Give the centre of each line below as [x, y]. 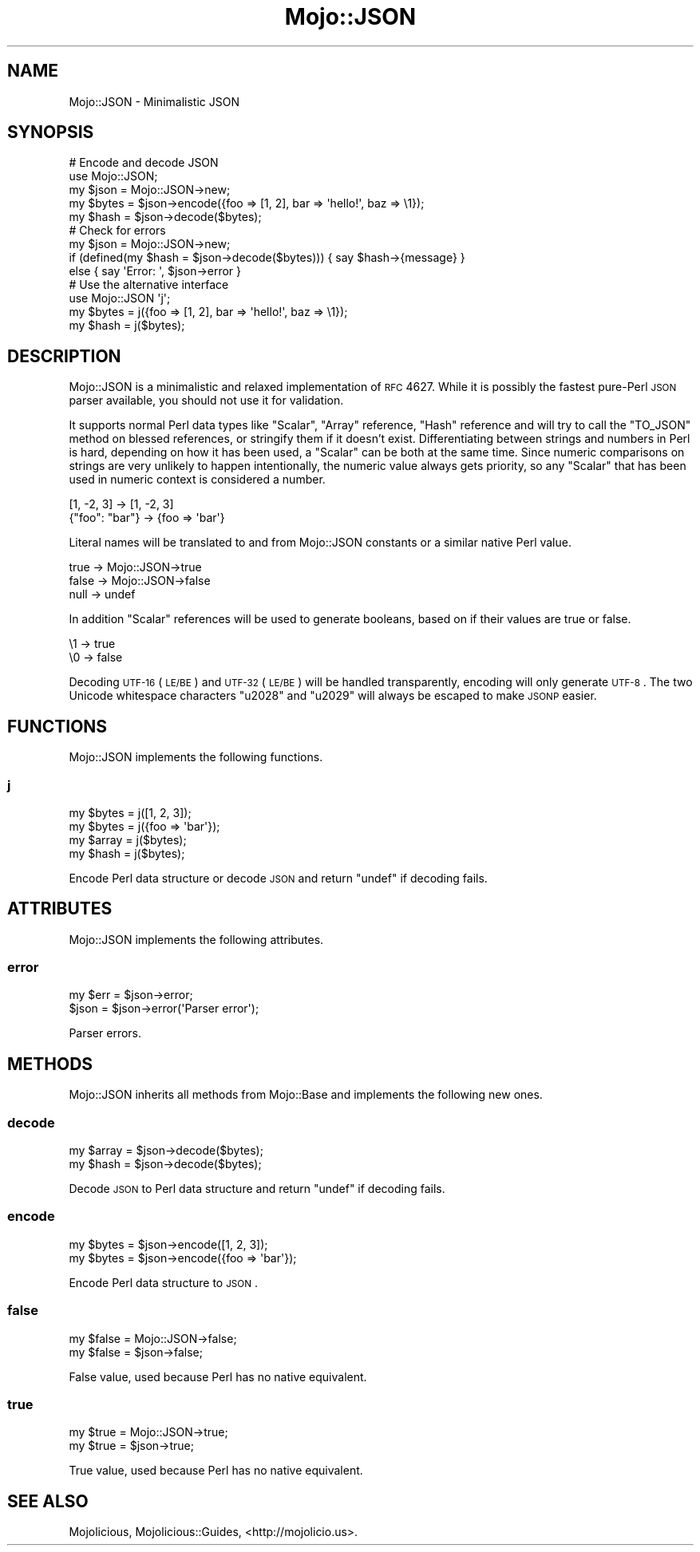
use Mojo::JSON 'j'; [120, 298]
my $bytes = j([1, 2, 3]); [130, 812]
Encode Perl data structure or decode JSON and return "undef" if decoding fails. [278, 878]
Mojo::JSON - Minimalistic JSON [154, 101]
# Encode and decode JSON [144, 163]
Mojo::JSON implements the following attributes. [196, 939]
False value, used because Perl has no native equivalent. [218, 1376]
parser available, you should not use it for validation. [206, 401]
